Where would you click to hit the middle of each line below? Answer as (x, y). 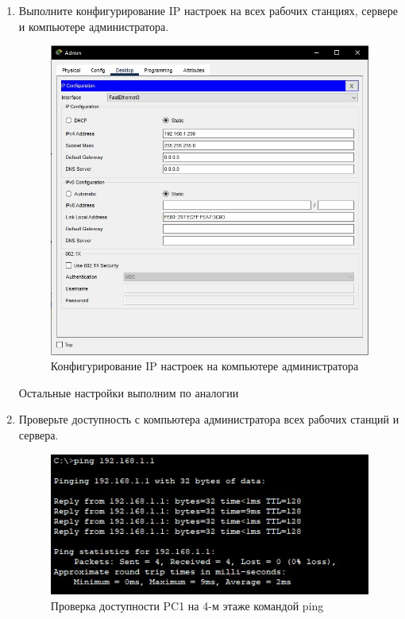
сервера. (39, 434)
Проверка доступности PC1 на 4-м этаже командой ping (187, 605)
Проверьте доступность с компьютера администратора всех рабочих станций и (209, 419)
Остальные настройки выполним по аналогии (129, 392)
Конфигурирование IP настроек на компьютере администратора (204, 366)
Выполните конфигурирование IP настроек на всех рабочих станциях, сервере (208, 10)
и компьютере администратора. (94, 26)
